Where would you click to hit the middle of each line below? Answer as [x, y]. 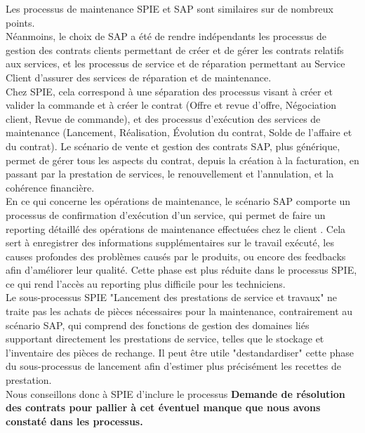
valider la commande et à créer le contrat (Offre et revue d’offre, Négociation [171, 105]
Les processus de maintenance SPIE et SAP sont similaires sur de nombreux [170, 8]
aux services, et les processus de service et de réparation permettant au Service [175, 64]
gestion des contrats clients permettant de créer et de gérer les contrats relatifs [175, 49]
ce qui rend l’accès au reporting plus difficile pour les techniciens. [146, 283]
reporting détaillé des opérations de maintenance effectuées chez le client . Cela [176, 228]
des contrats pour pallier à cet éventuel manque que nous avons [163, 407]
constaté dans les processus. [74, 421]
